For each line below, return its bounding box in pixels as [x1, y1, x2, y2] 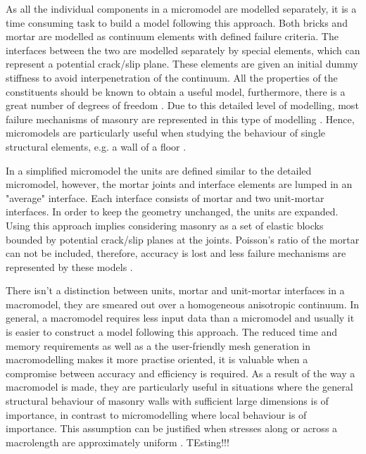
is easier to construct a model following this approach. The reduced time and [6, 324, 338, 339]
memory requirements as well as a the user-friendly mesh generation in [6, 338, 311, 353]
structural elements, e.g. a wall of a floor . [6, 139, 187, 153]
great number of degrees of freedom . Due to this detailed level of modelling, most [6, 98, 359, 113]
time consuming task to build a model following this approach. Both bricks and [6, 15, 348, 30]
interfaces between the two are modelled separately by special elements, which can [6, 42, 360, 57]
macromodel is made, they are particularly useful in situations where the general [6, 379, 353, 394]
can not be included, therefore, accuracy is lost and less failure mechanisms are [6, 246, 346, 260]
